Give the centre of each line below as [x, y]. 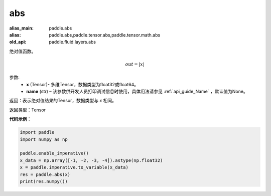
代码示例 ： [20, 119]
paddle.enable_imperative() [54, 153]
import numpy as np [44, 139]
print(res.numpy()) [44, 181]
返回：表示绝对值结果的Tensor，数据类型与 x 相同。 [63, 101]
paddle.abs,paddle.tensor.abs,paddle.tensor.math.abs [105, 35]
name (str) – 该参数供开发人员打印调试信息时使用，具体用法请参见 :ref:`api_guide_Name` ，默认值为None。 [137, 91]
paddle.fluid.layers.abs [73, 42]
